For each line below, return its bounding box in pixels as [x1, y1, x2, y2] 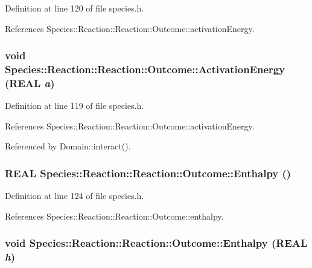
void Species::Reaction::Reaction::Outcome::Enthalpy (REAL [5, 235, 308, 250]
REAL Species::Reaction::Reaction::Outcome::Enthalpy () [5, 165, 291, 180]
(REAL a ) [5, 75, 55, 90]
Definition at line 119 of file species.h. [5, 99, 144, 112]
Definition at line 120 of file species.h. [5, 2, 144, 14]
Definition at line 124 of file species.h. [5, 189, 144, 202]
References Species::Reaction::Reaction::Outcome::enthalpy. [5, 209, 224, 222]
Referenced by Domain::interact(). [5, 140, 131, 152]
